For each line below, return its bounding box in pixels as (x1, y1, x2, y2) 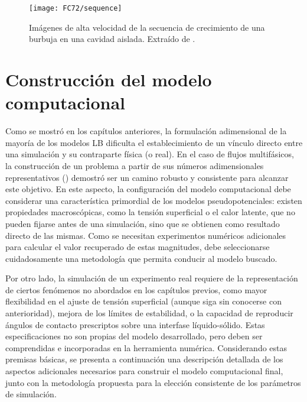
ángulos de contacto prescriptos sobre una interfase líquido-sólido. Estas (5, 318, 265, 330)
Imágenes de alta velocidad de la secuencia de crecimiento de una (29, 21, 265, 33)
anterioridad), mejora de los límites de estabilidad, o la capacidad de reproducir (5, 307, 293, 319)
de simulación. (5, 388, 57, 400)
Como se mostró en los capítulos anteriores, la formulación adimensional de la (5, 125, 287, 137)
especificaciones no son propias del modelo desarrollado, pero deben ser (5, 330, 263, 342)
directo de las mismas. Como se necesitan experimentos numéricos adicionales (5, 229, 286, 241)
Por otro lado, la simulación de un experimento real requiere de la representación (5, 272, 298, 284)
